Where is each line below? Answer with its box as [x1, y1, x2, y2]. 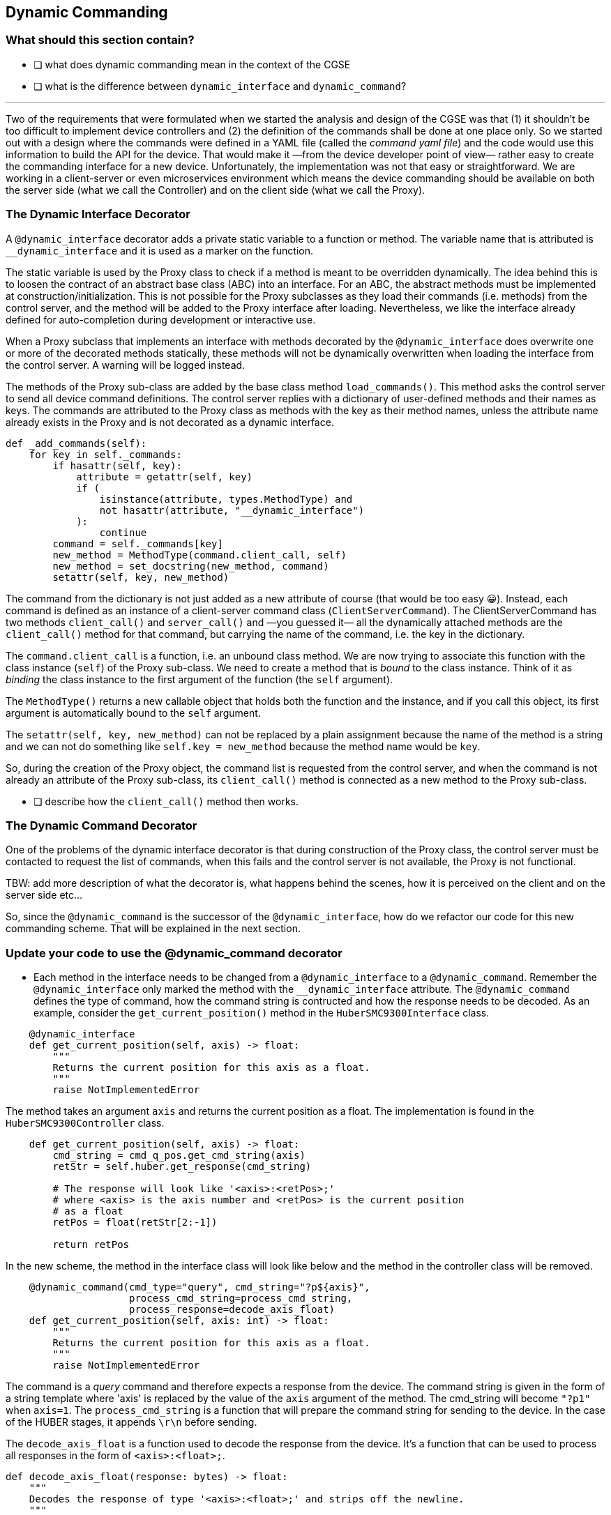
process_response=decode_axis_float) [129, 1304, 335, 1316]
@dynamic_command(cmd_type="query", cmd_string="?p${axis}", [29, 1281, 370, 1293]
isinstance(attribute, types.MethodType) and [99, 493, 353, 505]
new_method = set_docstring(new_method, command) [52, 560, 329, 572]
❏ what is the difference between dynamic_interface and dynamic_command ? [33, 79, 407, 92]
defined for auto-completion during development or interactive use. [6, 313, 316, 326]
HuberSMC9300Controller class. [6, 1117, 165, 1129]
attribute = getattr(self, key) [76, 471, 253, 482]
